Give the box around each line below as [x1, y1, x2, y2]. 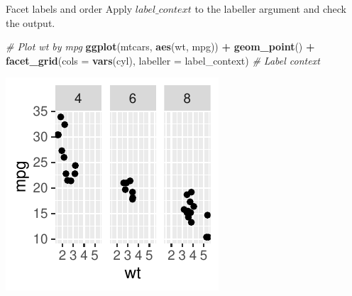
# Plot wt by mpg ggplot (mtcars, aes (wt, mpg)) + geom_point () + [6, 39, 315, 54]
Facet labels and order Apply [6, 1, 133, 16]
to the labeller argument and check [194, 1, 346, 16]
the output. [6, 15, 55, 30]
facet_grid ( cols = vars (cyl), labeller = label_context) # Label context [6, 53, 320, 67]
